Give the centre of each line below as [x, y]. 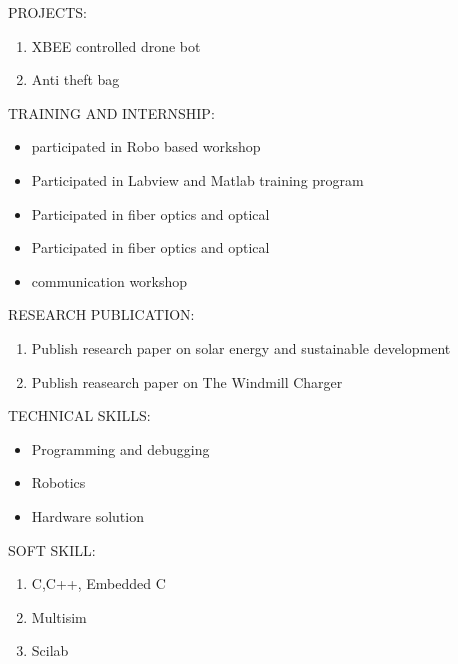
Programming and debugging [120, 448]
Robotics [58, 482]
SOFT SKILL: [52, 549]
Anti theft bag [75, 79]
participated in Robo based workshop [146, 146]
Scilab [50, 650]
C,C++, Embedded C [98, 583]
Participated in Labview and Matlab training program [197, 179]
